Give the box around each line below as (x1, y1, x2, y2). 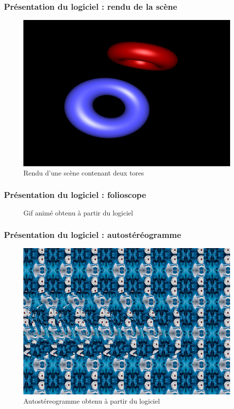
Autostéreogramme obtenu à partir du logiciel (23, 396, 160, 406)
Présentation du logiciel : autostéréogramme (4, 228, 181, 240)
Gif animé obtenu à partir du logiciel (23, 207, 133, 217)
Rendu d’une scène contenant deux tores (23, 168, 144, 178)
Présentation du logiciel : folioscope (4, 188, 146, 200)
